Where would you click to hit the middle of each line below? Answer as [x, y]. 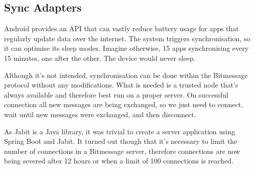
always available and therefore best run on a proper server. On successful [116, 94]
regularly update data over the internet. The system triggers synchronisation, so [127, 38]
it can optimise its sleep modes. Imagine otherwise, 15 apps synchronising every [126, 48]
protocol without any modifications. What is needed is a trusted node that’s [121, 85]
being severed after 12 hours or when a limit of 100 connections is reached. [119, 161]
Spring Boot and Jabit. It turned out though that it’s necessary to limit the [121, 141]
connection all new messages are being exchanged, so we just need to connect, [123, 104]
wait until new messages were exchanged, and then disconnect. [100, 114]
